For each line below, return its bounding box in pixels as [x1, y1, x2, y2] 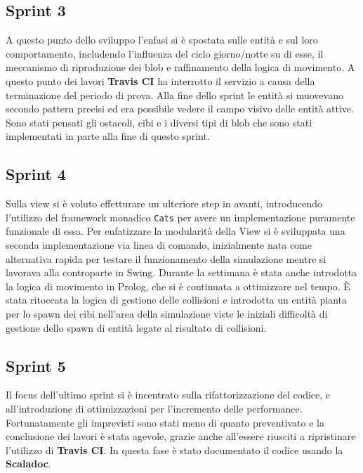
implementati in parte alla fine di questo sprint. [6, 129, 210, 143]
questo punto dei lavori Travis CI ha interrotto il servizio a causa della [6, 73, 315, 88]
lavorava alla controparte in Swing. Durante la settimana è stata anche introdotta [6, 265, 357, 280]
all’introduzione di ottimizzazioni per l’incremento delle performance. [6, 401, 303, 415]
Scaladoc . [6, 456, 51, 471]
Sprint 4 [6, 163, 66, 185]
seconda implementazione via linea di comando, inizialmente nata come [6, 238, 312, 252]
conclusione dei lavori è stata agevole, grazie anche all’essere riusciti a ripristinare [6, 429, 356, 443]
